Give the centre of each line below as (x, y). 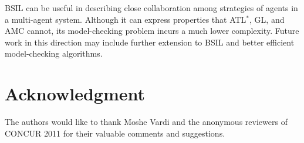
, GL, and (267, 19)
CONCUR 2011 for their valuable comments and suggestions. (115, 133)
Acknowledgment (75, 94)
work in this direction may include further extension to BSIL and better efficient (150, 42)
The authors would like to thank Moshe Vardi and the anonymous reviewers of (146, 122)
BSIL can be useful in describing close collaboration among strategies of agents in (151, 8)
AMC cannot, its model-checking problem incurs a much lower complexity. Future (152, 31)
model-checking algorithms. (54, 53)
